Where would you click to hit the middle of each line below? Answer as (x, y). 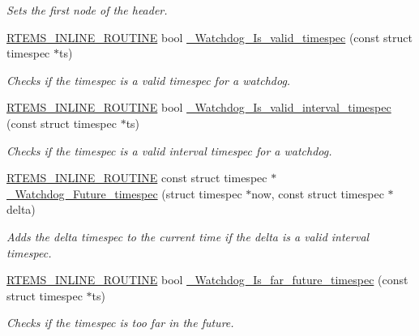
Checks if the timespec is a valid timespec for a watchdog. (149, 80)
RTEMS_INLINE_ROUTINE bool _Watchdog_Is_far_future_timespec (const (207, 280)
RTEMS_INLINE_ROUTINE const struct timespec (137, 178)
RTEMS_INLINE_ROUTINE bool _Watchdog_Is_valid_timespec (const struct (209, 37)
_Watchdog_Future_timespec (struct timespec (124, 193)
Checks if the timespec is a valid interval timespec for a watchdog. (169, 150)
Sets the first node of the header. (87, 10)
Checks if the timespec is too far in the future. (120, 323)
